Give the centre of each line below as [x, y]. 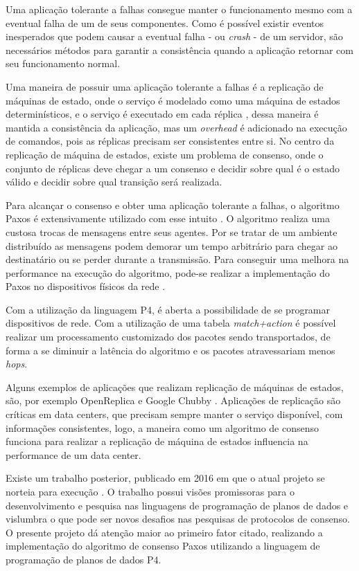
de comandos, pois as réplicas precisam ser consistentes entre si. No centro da [170, 141]
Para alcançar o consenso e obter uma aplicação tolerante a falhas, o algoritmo [173, 205]
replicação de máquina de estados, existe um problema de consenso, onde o [165, 154]
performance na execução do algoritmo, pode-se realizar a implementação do [168, 272]
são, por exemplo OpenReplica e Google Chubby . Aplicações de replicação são [173, 400]
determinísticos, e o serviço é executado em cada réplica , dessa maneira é [162, 114]
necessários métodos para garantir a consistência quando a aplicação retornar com [179, 49]
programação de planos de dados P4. [84, 559]
